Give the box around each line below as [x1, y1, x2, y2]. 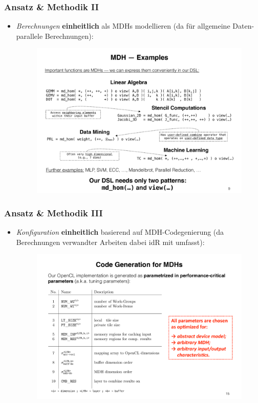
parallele [16, 30, 43, 41]
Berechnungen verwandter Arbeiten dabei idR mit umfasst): [16, 236, 205, 247]
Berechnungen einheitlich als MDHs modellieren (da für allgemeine [16, 20, 230, 31]
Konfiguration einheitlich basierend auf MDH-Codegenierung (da [16, 227, 224, 237]
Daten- [232, 20, 254, 31]
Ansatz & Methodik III [4, 206, 103, 219]
